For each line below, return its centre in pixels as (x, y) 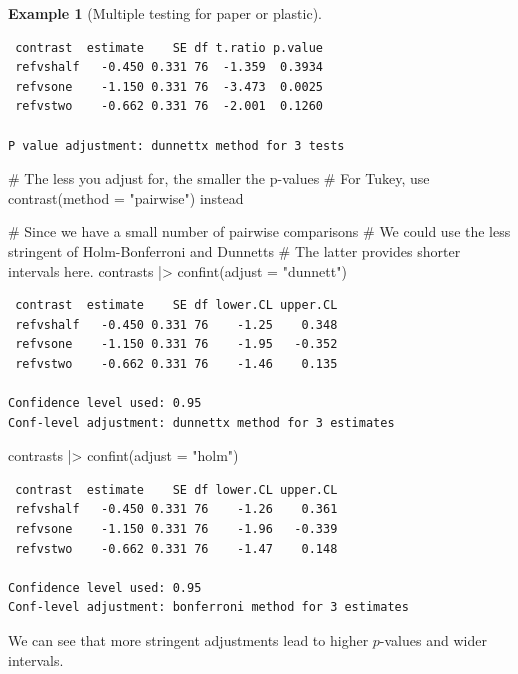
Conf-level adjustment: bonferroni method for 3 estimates (208, 607)
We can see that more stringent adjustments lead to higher (188, 640)
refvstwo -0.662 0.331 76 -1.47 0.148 (176, 548)
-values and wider (433, 640)
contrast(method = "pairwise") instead (126, 197)
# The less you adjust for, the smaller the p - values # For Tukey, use (219, 178)
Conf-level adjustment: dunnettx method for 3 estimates (201, 422)
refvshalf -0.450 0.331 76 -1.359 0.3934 (169, 67)
